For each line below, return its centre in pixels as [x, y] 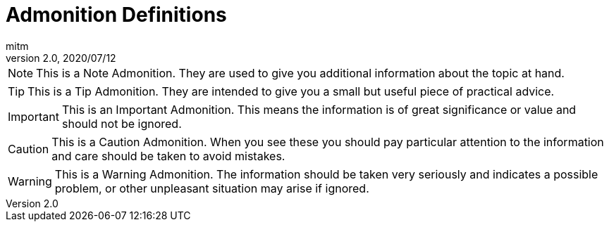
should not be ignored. [122, 123]
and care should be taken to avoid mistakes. [168, 156]
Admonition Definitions [116, 15]
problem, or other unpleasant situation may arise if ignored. [212, 188]
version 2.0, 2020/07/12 [61, 58]
